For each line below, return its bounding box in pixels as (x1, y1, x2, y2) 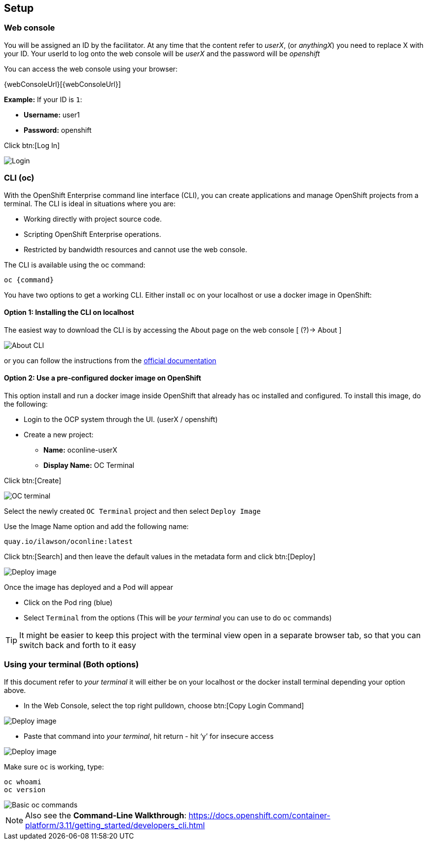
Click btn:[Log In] (4, 141, 60, 150)
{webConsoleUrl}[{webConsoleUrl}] (4, 79, 121, 88)
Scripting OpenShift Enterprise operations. (24, 230, 161, 238)
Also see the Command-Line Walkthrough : (25, 810, 186, 820)
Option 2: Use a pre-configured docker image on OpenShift (4, 374, 201, 383)
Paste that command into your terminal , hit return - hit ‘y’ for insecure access (24, 731, 274, 740)
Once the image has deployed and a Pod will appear (4, 582, 173, 591)
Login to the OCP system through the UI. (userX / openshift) (24, 415, 218, 423)
